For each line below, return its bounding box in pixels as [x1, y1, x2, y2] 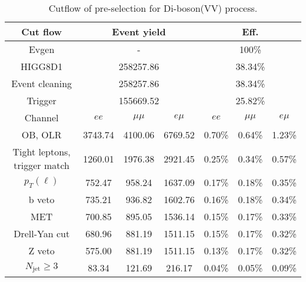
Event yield [112, 25, 166, 38]
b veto [28, 193, 55, 206]
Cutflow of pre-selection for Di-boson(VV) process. [48, 1, 258, 15]
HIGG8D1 [21, 59, 63, 73]
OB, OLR [21, 128, 62, 141]
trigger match [14, 158, 70, 172]
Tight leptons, [12, 145, 71, 158]
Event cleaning [11, 77, 72, 90]
